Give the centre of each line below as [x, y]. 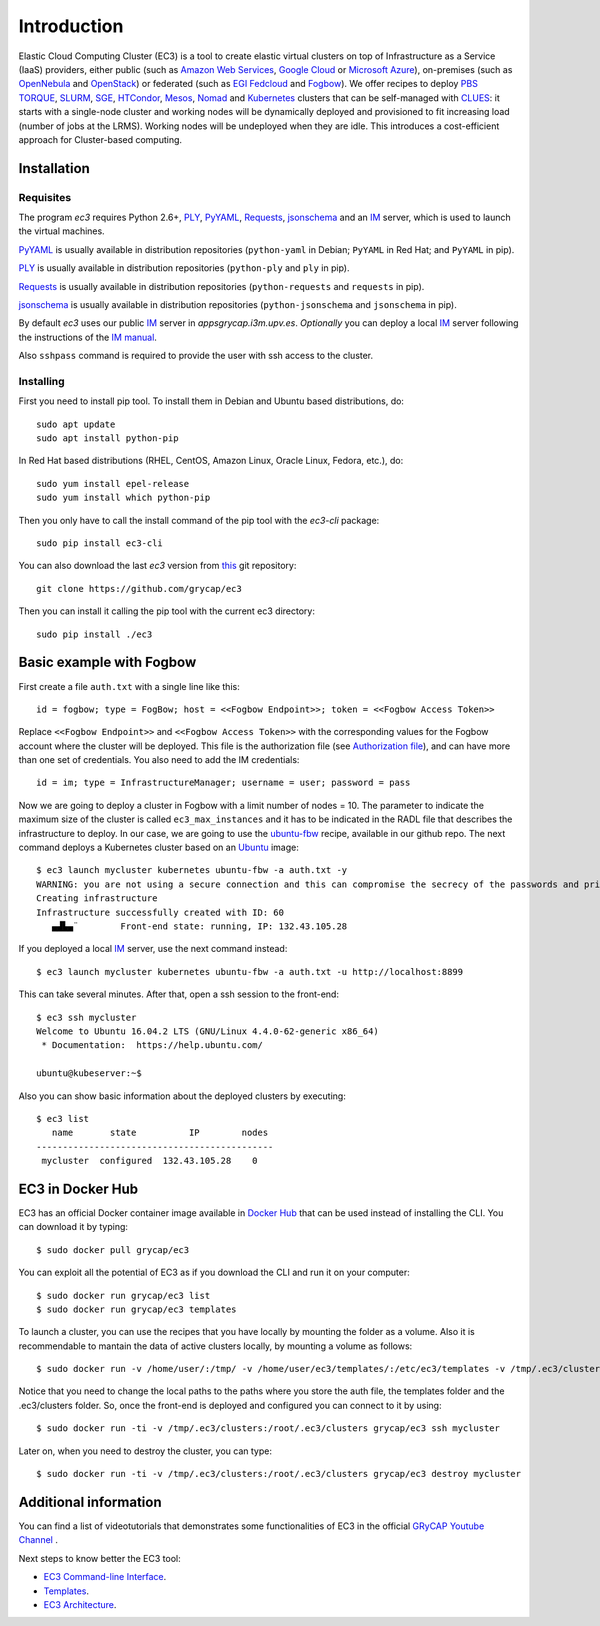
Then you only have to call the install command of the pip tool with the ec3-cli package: [199, 520]
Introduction [71, 26]
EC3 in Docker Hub [78, 1188]
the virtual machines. [61, 231]
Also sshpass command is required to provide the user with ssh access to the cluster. [196, 356]
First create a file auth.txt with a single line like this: [129, 686]
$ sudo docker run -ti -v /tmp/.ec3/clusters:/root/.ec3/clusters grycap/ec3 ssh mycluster [268, 1428]
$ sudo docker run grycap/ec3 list [123, 1295]
